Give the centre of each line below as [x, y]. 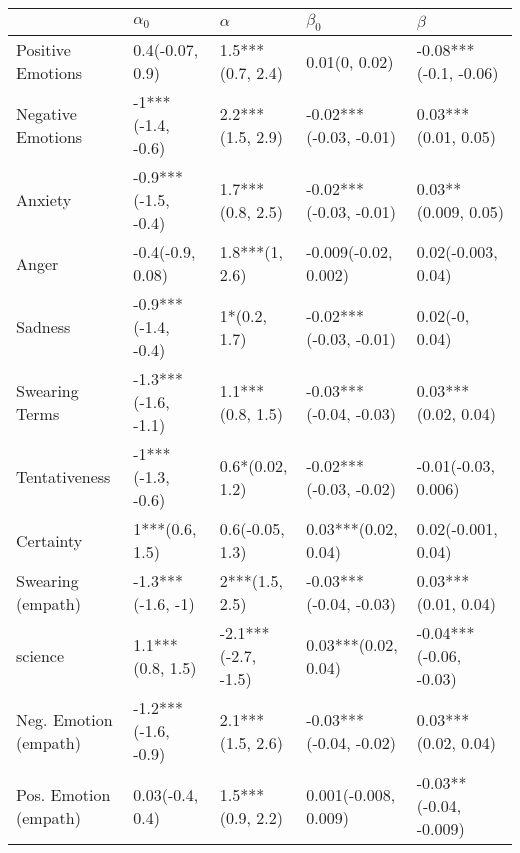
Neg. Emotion [64, 719]
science [40, 656]
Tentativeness [63, 477]
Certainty [49, 540]
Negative [46, 113]
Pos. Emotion [63, 794]
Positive [43, 50]
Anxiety [44, 200]
